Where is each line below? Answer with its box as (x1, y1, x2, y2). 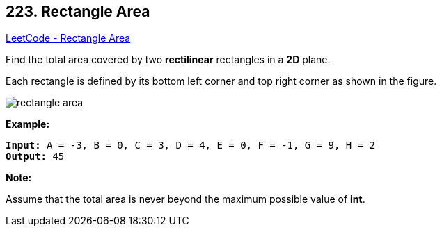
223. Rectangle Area (6, 3, 150, 20)
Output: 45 (6, 151, 65, 163)
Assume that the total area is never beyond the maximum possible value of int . (6, 193, 365, 206)
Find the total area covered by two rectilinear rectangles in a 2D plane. (6, 53, 331, 66)
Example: (6, 118, 50, 131)
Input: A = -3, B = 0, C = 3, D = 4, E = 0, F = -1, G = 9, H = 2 (6, 140, 376, 151)
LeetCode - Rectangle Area (6, 32, 131, 44)
